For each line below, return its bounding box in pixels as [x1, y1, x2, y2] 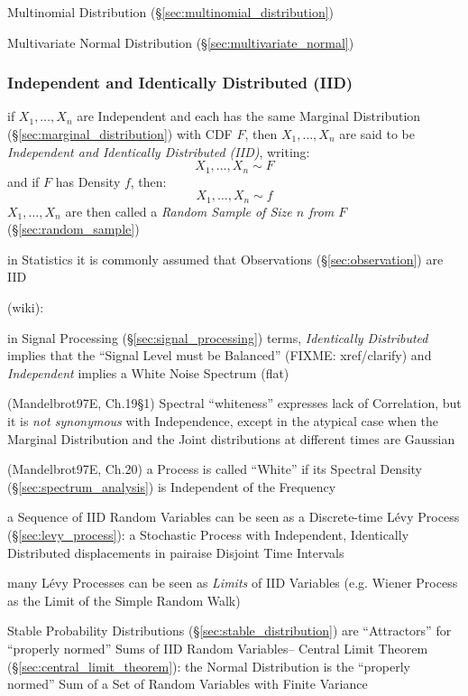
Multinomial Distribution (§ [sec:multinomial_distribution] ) [7, 3, 335, 21]
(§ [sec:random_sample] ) [7, 219, 140, 238]
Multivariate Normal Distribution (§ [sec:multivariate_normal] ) [7, 32, 354, 51]
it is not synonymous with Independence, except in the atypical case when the [7, 412, 439, 431]
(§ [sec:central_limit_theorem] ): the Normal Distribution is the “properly [7, 656, 410, 675]
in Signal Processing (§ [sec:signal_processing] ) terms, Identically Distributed [7, 328, 428, 347]
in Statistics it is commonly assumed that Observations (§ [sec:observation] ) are [7, 249, 444, 268]
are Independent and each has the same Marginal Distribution [77, 107, 421, 125]
